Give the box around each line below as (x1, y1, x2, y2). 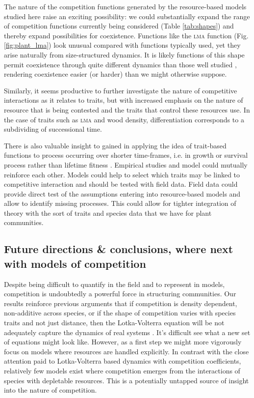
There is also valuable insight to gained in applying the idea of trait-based (4, 140, 227, 150)
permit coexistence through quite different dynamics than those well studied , (4, 59, 237, 69)
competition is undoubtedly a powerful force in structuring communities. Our (4, 288, 236, 299)
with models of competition (4, 256, 146, 271)
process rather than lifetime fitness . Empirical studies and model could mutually (4, 159, 248, 170)
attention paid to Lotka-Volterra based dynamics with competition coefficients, (4, 356, 241, 366)
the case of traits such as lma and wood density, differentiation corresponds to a (4, 114, 244, 124)
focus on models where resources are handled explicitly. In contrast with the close (4, 346, 249, 356)
